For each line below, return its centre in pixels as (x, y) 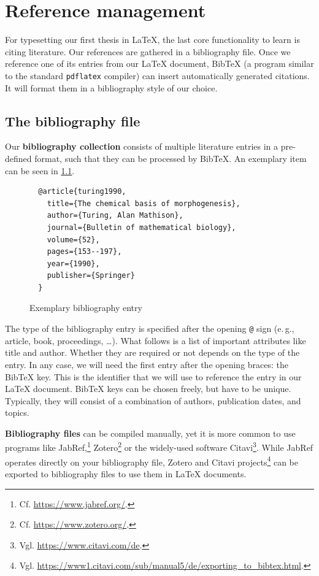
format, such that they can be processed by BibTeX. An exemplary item (171, 158)
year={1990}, (73, 263)
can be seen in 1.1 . (40, 170)
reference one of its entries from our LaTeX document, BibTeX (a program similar (159, 63)
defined (18, 158)
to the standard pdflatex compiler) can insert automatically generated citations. (157, 75)
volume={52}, (73, 240)
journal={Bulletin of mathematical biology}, (141, 227)
